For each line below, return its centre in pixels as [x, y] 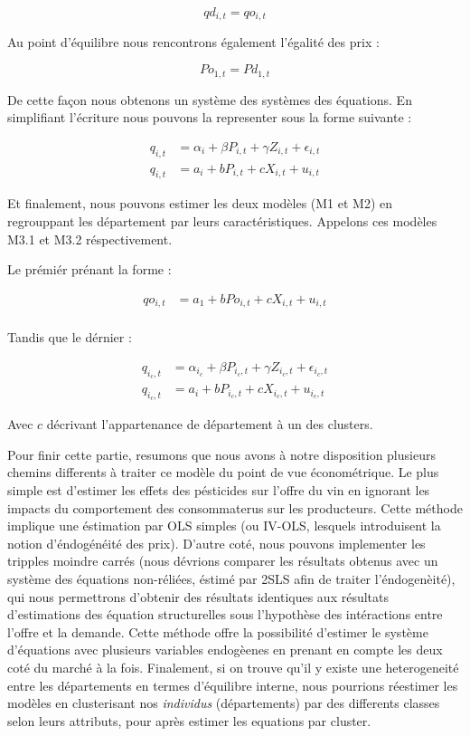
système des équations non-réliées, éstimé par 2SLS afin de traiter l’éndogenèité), [231, 579]
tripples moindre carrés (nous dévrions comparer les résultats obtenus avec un [223, 561]
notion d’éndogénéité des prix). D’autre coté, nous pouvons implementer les [216, 543]
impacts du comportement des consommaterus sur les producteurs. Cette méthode [235, 507]
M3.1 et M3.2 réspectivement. [90, 239]
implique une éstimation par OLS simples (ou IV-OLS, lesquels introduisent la [224, 526]
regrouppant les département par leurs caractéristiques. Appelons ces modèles [222, 220]
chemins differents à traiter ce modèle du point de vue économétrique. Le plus [223, 472]
